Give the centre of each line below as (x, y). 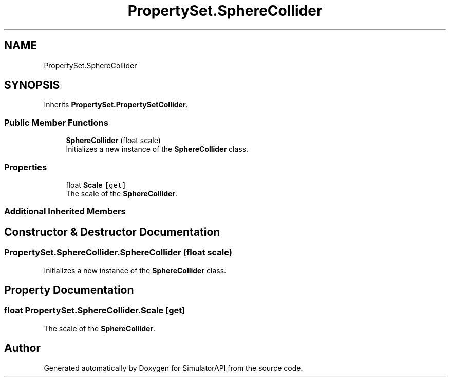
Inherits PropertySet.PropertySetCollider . (116, 105)
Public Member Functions (56, 122)
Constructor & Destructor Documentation (112, 232)
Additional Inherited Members (65, 212)
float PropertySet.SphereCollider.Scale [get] (95, 310)
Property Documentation (69, 290)
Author (22, 348)
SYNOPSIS (32, 85)
